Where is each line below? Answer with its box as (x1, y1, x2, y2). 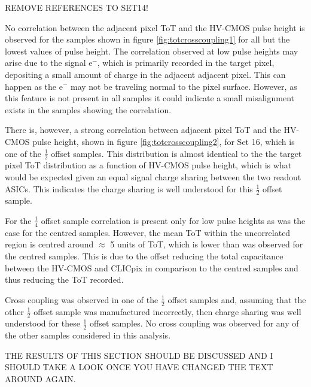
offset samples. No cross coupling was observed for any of (90, 317, 299, 329)
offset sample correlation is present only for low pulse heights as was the (41, 214, 306, 226)
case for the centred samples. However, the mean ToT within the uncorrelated (5, 226, 291, 238)
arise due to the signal (5, 56, 86, 69)
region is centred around (5, 238, 94, 250)
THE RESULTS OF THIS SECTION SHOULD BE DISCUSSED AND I (5, 349, 273, 361)
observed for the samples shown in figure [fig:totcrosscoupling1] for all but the (5, 33, 290, 46)
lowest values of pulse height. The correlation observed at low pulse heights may (5, 44, 298, 57)
